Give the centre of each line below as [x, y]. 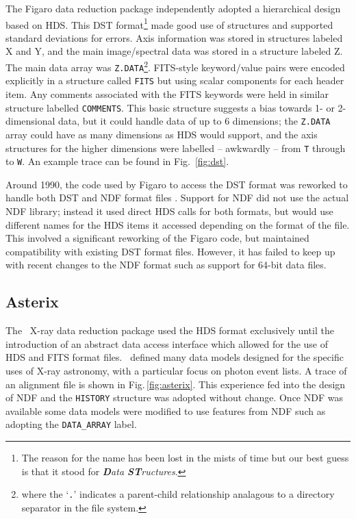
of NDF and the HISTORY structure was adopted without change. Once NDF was [174, 397]
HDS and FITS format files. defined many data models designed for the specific [175, 357]
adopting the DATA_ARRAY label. [71, 424]
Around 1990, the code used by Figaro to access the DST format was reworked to [177, 184]
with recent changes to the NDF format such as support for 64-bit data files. [166, 265]
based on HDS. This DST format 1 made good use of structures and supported [169, 23]
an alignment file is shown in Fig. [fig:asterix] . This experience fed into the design [176, 384]
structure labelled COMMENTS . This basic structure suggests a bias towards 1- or [170, 107]
